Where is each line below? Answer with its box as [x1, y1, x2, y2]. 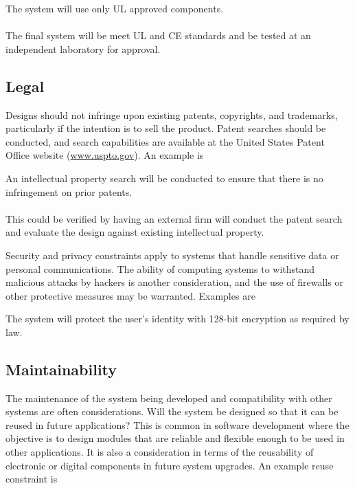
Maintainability [5, 358, 117, 379]
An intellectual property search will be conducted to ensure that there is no [5, 170, 323, 185]
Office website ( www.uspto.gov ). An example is [5, 148, 204, 162]
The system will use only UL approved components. [5, 1, 224, 15]
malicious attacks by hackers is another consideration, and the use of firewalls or [5, 275, 343, 289]
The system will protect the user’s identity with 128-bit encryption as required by [5, 311, 350, 326]
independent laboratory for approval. [5, 41, 161, 56]
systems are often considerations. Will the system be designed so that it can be [5, 404, 339, 419]
